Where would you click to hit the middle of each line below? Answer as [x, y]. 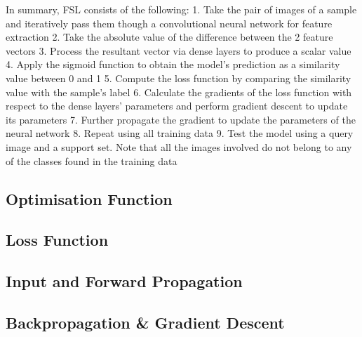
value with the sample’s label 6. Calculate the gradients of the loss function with [179, 92]
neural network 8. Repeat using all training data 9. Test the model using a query [180, 133]
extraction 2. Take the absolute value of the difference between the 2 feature [169, 37]
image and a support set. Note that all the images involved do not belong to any [179, 146]
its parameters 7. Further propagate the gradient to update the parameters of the [181, 119]
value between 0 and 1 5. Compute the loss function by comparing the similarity [179, 78]
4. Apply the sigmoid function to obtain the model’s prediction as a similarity [173, 64]
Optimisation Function [89, 198]
